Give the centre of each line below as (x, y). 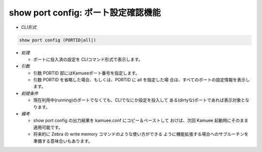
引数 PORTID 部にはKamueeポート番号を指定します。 (87, 73)
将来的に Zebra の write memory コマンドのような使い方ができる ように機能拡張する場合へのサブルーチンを (141, 134)
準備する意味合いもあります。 (63, 141)
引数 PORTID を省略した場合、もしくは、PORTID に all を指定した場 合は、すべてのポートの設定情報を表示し (141, 80)
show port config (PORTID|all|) (58, 40)
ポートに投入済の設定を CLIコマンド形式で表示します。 (88, 59)
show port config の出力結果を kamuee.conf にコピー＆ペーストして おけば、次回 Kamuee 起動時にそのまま (141, 120)
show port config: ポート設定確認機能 (85, 13)
